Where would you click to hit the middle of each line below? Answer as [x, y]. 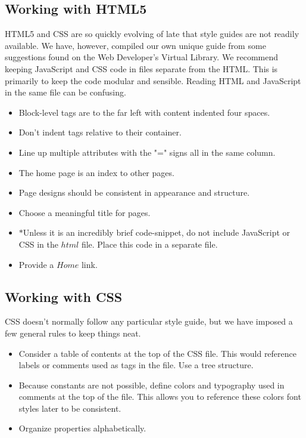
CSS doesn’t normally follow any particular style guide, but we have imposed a [149, 321]
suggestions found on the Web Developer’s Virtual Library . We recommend [142, 57]
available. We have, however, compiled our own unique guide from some [135, 45]
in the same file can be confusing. [65, 92]
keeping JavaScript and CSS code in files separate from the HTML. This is [141, 68]
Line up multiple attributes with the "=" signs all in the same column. [147, 152]
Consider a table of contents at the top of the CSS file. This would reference [158, 353]
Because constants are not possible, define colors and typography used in [152, 385]
